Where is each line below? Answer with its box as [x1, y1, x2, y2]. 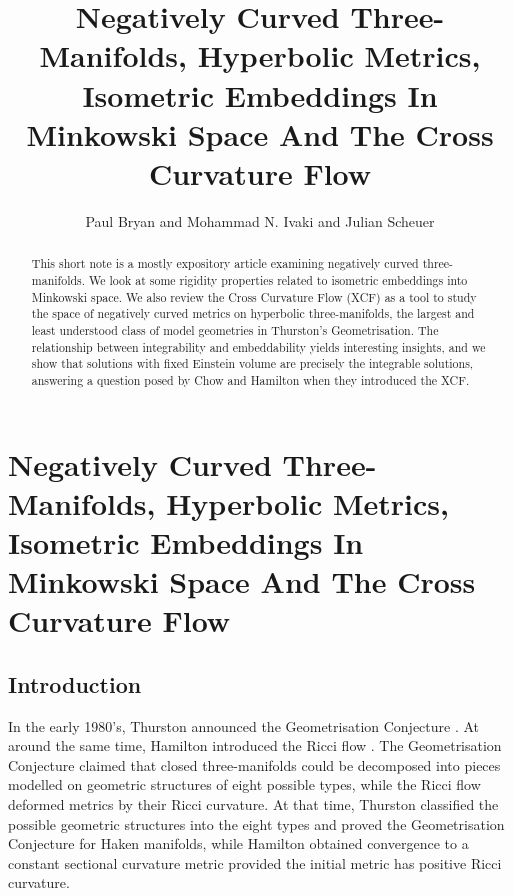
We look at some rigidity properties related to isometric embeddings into [89, 271, 468, 288]
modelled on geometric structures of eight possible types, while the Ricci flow [8, 774, 481, 795]
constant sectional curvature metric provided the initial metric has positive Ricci [8, 852, 502, 873]
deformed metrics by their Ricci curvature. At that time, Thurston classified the [8, 794, 499, 815]
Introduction [8, 668, 142, 699]
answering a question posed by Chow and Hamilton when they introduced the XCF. [31, 371, 470, 388]
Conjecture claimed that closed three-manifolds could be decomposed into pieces [8, 754, 501, 775]
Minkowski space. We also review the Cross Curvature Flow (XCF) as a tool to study [31, 288, 477, 305]
